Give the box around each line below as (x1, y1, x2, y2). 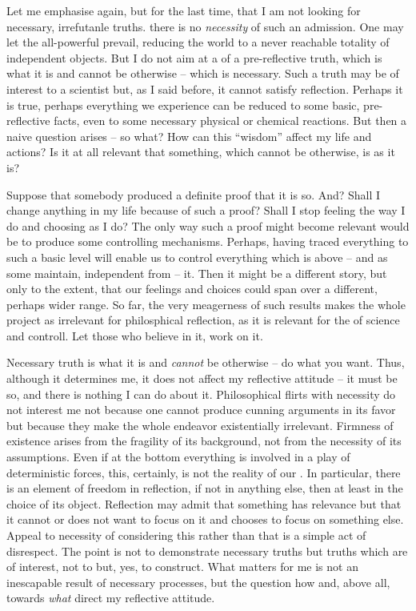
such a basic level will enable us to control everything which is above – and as (6, 248, 388, 265)
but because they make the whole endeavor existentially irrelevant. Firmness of (6, 416, 394, 433)
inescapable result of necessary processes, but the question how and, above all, (6, 573, 390, 590)
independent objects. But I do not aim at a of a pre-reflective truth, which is (6, 49, 382, 66)
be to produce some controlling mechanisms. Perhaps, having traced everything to (6, 233, 409, 250)
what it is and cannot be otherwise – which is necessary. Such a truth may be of (6, 65, 399, 82)
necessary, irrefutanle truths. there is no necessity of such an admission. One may (6, 18, 404, 34)
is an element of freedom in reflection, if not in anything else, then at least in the (6, 480, 403, 496)
